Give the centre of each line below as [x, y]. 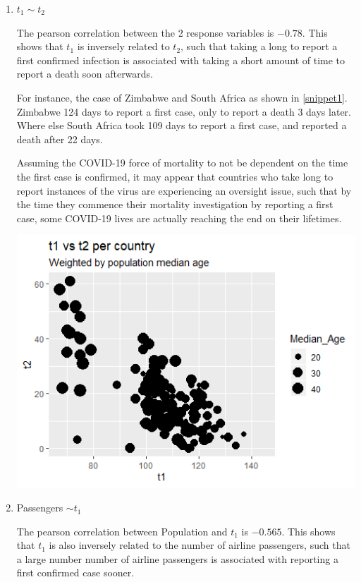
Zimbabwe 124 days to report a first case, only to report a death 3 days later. [184, 111]
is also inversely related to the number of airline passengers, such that [200, 545]
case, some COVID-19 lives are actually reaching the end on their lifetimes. [179, 218]
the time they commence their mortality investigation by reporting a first [175, 204]
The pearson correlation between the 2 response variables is [145, 32]
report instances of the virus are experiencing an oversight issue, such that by [184, 190]
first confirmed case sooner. [75, 572]
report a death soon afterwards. [85, 74]
